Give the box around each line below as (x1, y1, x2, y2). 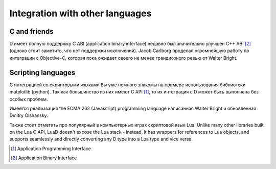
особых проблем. (9, 96, 48, 102)
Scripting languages (9, 68, 76, 77)
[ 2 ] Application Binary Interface (11, 155, 77, 161)
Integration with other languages (9, 8, 152, 19)
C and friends (9, 27, 54, 36)
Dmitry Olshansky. (9, 112, 48, 118)
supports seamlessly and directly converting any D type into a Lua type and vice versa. (9, 136, 193, 142)
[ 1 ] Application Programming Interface (11, 146, 91, 152)
